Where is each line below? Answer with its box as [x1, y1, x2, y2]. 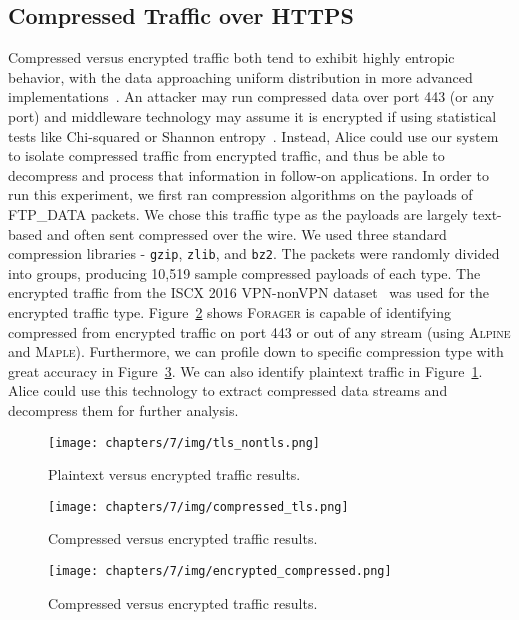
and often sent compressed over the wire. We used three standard [46, 223, 447, 244]
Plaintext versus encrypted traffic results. [48, 464, 301, 485]
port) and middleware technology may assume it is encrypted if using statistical [8, 105, 497, 126]
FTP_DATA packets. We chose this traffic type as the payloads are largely [8, 203, 468, 224]
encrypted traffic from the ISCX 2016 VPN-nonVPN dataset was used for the [8, 282, 490, 303]
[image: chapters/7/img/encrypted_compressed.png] [48, 564, 392, 579]
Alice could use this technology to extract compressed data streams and [8, 380, 448, 401]
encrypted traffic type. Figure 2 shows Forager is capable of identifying [8, 301, 451, 322]
